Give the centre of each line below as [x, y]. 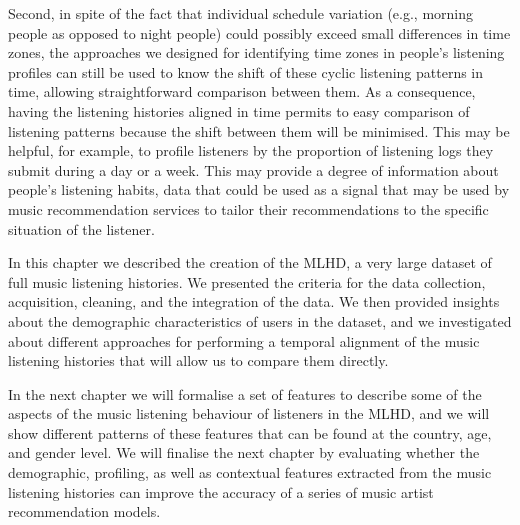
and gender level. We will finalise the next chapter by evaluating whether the [244, 452]
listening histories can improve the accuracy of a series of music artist [221, 491]
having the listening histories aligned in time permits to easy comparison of [239, 110]
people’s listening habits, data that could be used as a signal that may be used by [259, 189]
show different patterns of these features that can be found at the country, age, [250, 432]
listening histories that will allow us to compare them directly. [198, 360]
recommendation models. [84, 511]
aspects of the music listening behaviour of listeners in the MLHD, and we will [249, 413]
